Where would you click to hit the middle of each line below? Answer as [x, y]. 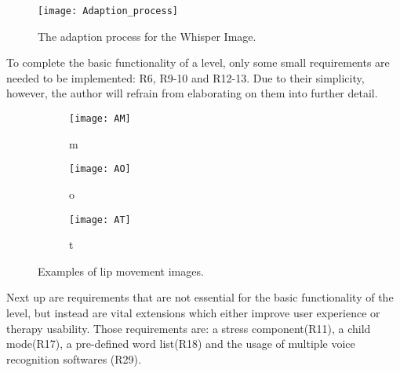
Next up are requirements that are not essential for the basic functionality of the [200, 297]
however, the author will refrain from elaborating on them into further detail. [192, 93]
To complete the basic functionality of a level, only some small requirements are [198, 62]
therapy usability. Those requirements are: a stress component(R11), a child [189, 328]
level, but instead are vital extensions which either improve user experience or [193, 312]
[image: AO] [100, 169]
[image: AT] [100, 219]
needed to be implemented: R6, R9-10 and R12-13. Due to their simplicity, [185, 77]
